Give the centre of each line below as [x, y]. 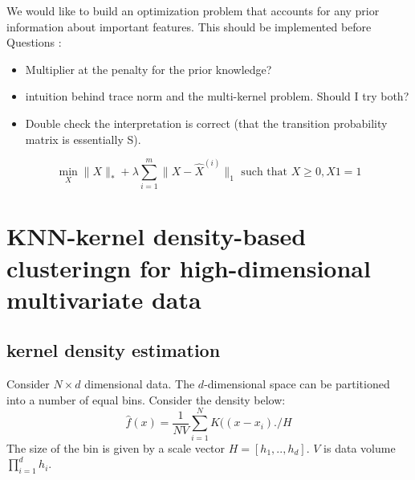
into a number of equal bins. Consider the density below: [146, 399]
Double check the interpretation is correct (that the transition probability [206, 123]
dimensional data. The [140, 384]
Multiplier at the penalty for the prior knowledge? [149, 69]
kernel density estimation [114, 350]
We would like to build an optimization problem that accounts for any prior [193, 10]
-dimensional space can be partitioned [297, 384]
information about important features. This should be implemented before [189, 26]
